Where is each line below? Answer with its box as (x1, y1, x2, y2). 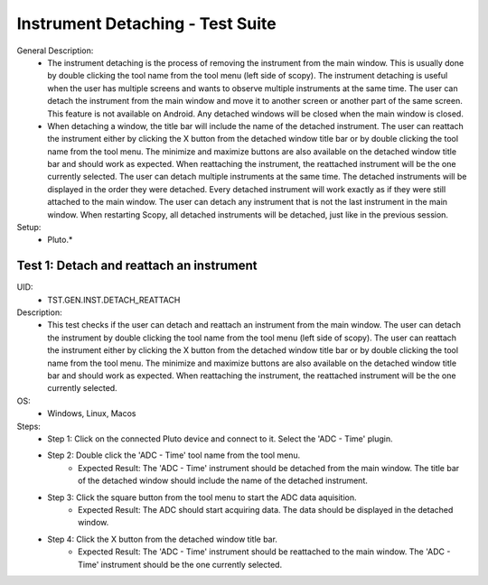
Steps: (16, 421, 41, 432)
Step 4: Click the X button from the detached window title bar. (47, 534, 277, 544)
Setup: (16, 222, 42, 233)
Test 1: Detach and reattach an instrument (16, 258, 258, 274)
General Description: (16, 45, 94, 56)
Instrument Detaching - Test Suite (16, 14, 277, 33)
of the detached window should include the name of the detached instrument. (78, 475, 368, 487)
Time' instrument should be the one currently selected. (78, 559, 283, 570)
